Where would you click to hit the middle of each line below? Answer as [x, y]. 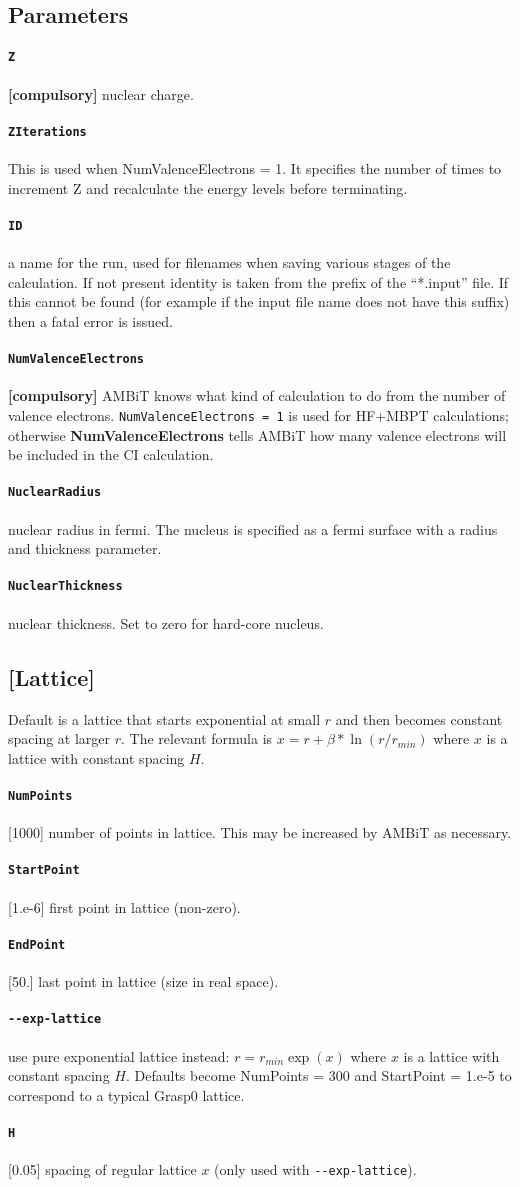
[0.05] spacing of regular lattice [102, 1169]
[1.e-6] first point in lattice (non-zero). [124, 906]
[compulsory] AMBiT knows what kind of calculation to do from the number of [257, 395]
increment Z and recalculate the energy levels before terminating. [208, 187]
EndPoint [37, 944]
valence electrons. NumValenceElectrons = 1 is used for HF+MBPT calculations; [258, 414]
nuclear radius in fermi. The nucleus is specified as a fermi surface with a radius [253, 528]
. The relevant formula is [197, 738]
